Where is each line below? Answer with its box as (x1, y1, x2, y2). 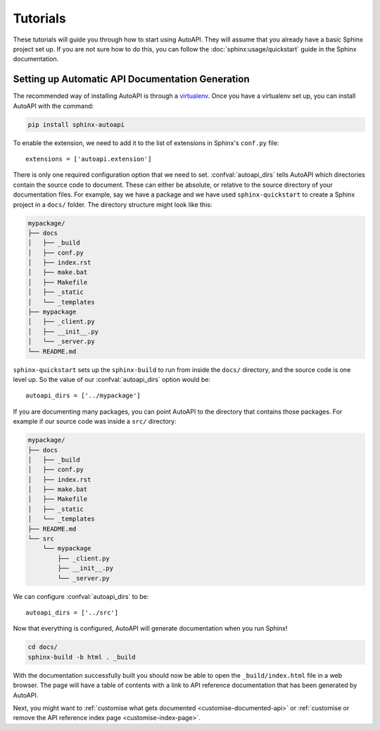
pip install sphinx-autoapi (27, 120, 125, 128)
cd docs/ (27, 643, 58, 651)
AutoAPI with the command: (13, 101, 94, 110)
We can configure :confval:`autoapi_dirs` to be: (13, 592, 149, 600)
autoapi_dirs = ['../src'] (25, 608, 119, 617)
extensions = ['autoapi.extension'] (25, 155, 152, 163)
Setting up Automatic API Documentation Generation (13, 73, 250, 85)
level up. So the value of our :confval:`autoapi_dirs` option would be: (13, 375, 211, 383)
